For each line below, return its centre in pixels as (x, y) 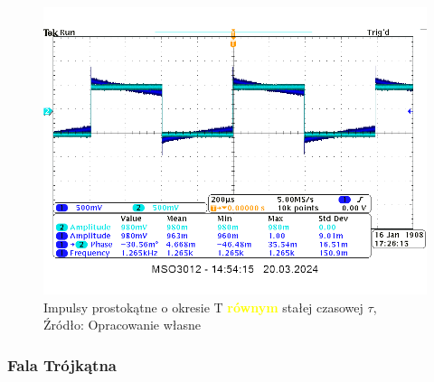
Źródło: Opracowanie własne (123, 325)
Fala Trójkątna (62, 364)
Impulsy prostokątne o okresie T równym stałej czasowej (203, 307)
